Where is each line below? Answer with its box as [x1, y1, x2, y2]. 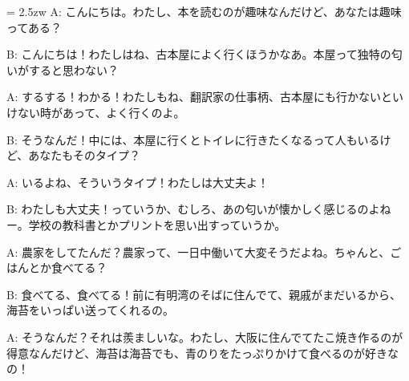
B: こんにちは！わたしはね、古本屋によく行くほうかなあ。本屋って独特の [6, 46, 391, 63]
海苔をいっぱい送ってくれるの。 [6, 302, 174, 318]
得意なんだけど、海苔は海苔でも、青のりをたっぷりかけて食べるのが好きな [6, 344, 399, 361]
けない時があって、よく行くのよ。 [6, 103, 185, 120]
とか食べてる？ [28, 259, 107, 276]
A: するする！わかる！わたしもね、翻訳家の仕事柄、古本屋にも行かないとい [6, 88, 404, 105]
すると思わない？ [28, 61, 119, 78]
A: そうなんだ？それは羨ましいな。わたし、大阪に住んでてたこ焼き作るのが [6, 328, 403, 345]
